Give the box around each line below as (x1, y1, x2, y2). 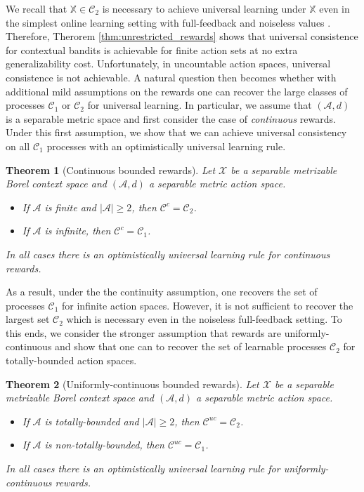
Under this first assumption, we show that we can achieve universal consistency (6, 125, 347, 140)
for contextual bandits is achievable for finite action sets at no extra (6, 42, 298, 57)
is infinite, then (44, 223, 111, 238)
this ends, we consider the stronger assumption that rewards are (6, 325, 281, 340)
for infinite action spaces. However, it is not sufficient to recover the (62, 298, 353, 312)
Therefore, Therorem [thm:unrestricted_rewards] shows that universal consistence (6, 29, 358, 44)
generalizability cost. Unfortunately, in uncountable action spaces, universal (6, 56, 331, 71)
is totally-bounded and (44, 413, 139, 428)
